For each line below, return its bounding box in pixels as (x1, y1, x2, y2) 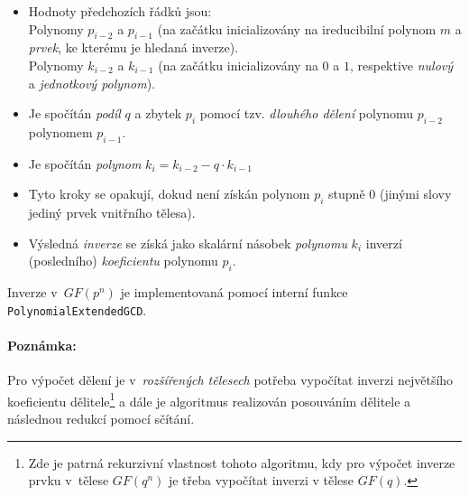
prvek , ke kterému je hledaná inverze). (28, 38, 239, 57)
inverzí (365, 233, 402, 252)
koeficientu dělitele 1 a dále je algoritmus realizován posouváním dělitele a (7, 388, 411, 410)
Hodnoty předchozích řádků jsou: (28, 2, 212, 20)
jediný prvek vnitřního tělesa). (28, 203, 196, 222)
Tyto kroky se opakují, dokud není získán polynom (28, 184, 310, 203)
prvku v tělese (28, 471, 109, 490)
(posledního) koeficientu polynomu (28, 251, 218, 270)
